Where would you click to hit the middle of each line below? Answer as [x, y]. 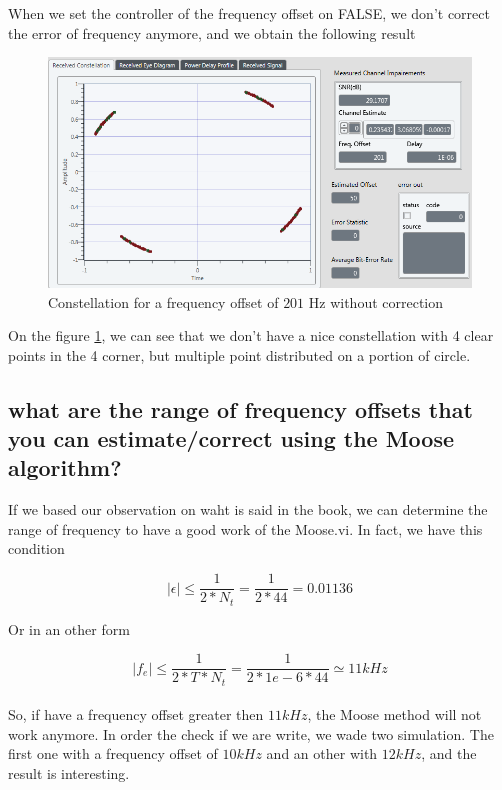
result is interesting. [69, 773]
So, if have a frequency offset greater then [136, 714]
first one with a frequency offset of [113, 753]
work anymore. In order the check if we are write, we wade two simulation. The [251, 733]
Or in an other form [69, 628]
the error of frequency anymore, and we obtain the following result [212, 32]
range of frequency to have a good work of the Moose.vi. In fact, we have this [245, 528]
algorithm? [65, 467]
